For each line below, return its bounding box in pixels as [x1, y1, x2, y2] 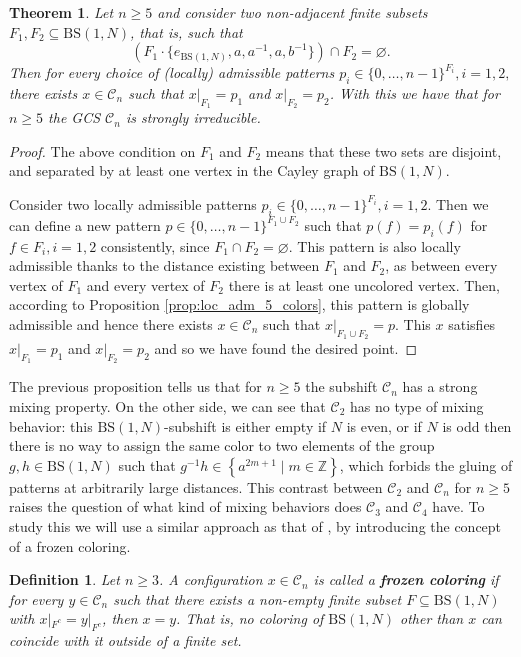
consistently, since [100, 235, 210, 256]
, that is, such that [129, 21, 243, 42]
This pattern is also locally [297, 235, 461, 256]
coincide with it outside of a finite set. [9, 630, 242, 651]
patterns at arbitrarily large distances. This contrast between [9, 476, 383, 497]
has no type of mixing [349, 395, 484, 416]
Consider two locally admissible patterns [9, 193, 257, 214]
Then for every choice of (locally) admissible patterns [9, 62, 335, 83]
